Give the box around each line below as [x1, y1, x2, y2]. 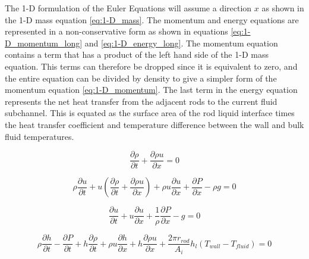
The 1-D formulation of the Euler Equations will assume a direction [5, 2, 252, 14]
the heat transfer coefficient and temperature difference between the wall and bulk [5, 118, 304, 130]
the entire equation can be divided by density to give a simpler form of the [5, 71, 277, 84]
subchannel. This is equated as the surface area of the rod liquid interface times [5, 107, 295, 119]
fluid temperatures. [5, 130, 74, 142]
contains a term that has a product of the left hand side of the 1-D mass [5, 48, 269, 61]
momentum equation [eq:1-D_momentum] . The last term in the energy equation [5, 83, 298, 96]
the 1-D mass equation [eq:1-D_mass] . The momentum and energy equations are [5, 13, 299, 26]
